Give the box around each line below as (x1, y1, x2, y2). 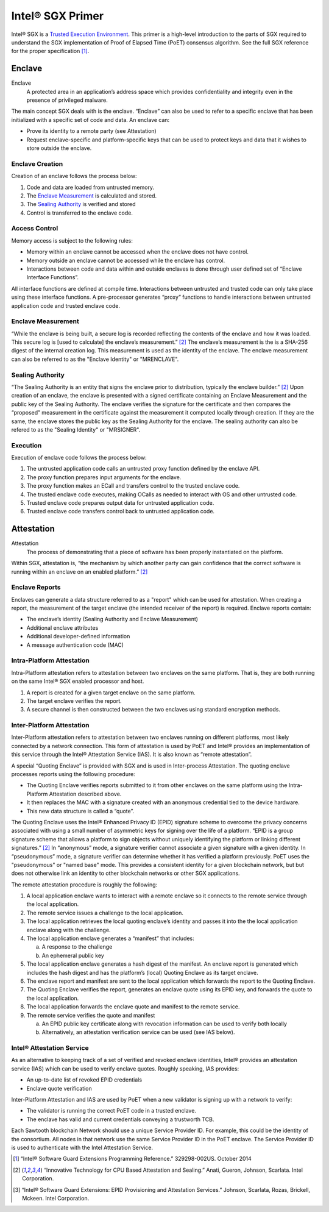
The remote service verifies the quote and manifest (26, 1011, 155, 1019)
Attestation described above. (49, 790, 122, 797)
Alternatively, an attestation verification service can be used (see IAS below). (41, 1028, 235, 1036)
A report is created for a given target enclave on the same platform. (26, 689, 196, 696)
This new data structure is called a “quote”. (26, 807, 134, 815)
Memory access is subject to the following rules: (11, 237, 133, 244)
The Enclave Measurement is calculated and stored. (26, 192, 157, 199)
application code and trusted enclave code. (11, 302, 121, 309)
